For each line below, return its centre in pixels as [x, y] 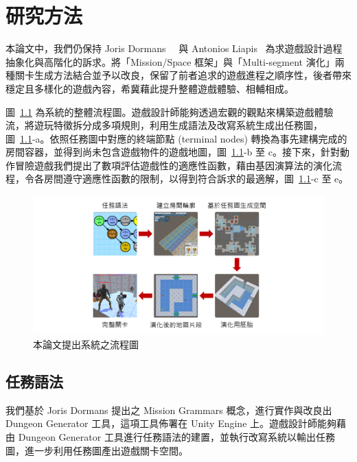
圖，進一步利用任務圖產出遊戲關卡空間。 [97, 450]
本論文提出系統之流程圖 [86, 344]
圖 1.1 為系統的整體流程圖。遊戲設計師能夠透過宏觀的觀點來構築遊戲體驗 [170, 111]
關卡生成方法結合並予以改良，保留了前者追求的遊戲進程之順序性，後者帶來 [183, 75]
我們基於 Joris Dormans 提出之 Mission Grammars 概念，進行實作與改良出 [169, 410]
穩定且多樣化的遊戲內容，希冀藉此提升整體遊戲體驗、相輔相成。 [150, 88]
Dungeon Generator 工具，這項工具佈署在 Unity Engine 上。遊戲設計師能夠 [171, 423]
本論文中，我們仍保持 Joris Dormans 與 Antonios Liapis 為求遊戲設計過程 [174, 48]
